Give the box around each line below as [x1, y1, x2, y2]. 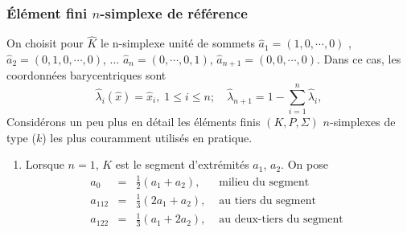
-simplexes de [329, 113, 396, 130]
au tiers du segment [219, 194, 316, 206]
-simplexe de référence [100, 2, 248, 22]
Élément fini [6, 2, 88, 22]
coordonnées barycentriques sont [6, 67, 166, 84]
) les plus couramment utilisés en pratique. [42, 129, 253, 145]
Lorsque [25, 156, 64, 173]
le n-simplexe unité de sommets [101, 35, 255, 51]
